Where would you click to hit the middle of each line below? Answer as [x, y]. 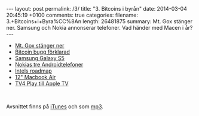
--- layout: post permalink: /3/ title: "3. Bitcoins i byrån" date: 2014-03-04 [97, 9]
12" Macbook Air [35, 77]
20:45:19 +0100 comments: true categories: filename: [72, 15]
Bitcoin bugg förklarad [42, 52]
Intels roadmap [33, 71]
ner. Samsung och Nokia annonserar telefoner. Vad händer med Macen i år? [99, 28]
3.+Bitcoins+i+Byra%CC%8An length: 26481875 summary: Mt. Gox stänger [99, 21]
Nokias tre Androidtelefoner [49, 65]
